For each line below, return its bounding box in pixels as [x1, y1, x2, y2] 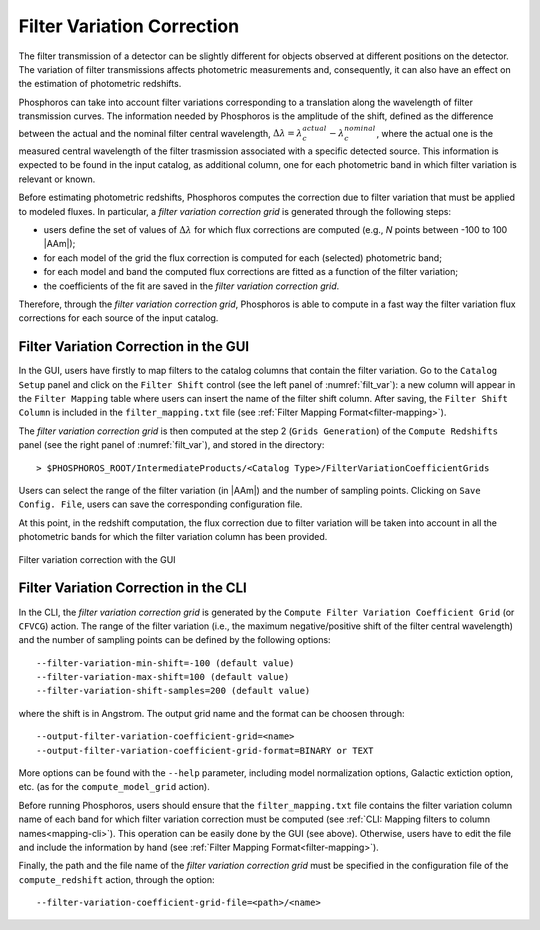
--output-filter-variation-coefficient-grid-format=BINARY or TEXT [36, 745, 374, 756]
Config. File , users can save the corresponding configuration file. [18, 498, 303, 510]
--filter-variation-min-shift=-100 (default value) [36, 657, 295, 669]
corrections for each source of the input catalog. [18, 312, 219, 324]
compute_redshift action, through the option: [18, 873, 215, 885]
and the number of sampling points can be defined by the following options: [18, 634, 331, 646]
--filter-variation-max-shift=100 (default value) [36, 671, 290, 683]
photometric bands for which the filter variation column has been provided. [18, 531, 328, 543]
